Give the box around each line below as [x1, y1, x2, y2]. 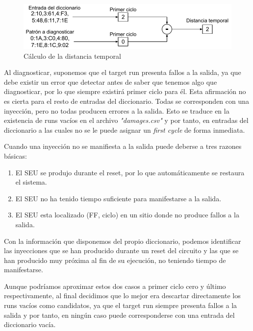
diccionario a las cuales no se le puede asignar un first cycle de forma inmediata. [4, 124, 245, 135]
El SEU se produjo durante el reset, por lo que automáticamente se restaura [15, 167, 245, 177]
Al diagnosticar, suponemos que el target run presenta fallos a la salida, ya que [4, 67, 241, 77]
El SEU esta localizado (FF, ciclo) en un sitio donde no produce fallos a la [15, 210, 239, 220]
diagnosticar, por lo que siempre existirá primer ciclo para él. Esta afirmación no [4, 86, 246, 96]
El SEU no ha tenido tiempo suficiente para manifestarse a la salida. [15, 193, 222, 203]
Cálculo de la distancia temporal [24, 50, 121, 61]
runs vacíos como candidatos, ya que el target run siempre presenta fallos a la [4, 300, 237, 310]
